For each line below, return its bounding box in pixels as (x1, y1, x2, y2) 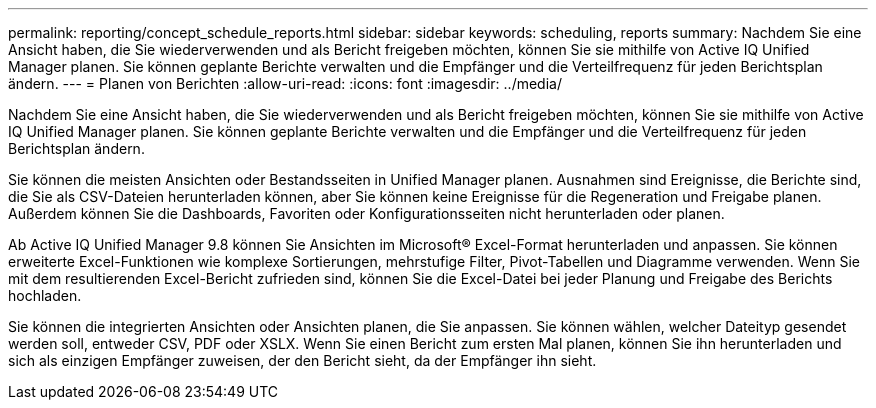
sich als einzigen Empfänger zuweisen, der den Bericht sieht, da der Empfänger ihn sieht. (8, 352, 597, 369)
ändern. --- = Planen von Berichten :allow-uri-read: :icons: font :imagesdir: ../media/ (8, 75, 562, 92)
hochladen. (8, 287, 82, 304)
